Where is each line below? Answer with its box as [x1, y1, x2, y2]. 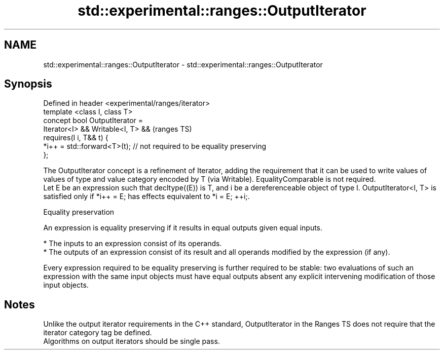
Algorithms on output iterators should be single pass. [43, 337, 220, 346]
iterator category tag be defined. [43, 328, 152, 337]
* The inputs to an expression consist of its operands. [43, 239, 222, 248]
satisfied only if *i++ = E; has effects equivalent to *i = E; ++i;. [43, 192, 250, 201]
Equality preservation [43, 208, 115, 217]
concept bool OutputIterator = [43, 116, 143, 125]
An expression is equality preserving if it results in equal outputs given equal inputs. [43, 223, 323, 232]
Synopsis [4, 77, 52, 91]
